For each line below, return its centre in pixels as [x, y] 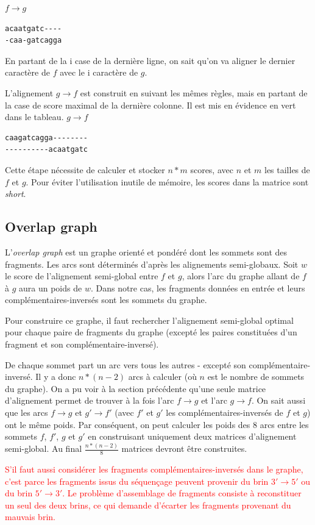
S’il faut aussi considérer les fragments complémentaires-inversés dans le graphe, [154, 469]
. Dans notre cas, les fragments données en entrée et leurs [198, 287]
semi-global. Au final [44, 448]
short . [16, 194]
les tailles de [287, 169]
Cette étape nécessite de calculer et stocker [85, 169]
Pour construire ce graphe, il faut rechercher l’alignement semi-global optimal [149, 320]
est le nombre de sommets [256, 377]
